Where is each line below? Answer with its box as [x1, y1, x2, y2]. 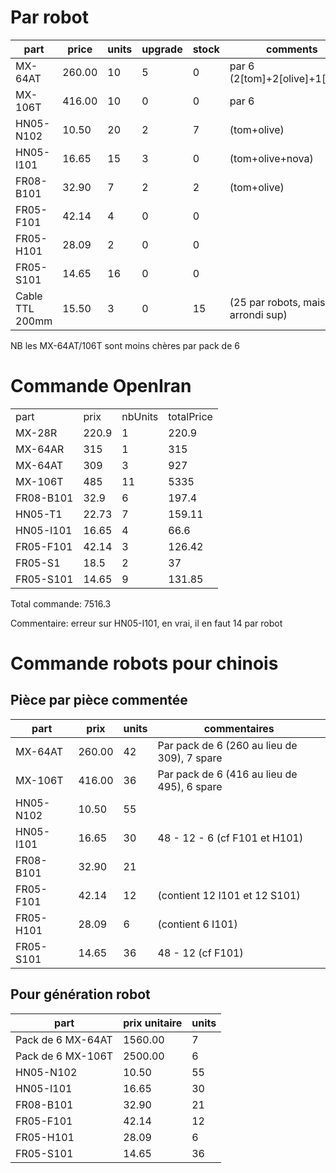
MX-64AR [15, 442, 65, 456]
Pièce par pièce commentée [10, 692, 188, 709]
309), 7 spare [157, 751, 223, 765]
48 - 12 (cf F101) [157, 946, 244, 960]
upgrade [141, 42, 183, 56]
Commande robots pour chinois [10, 652, 279, 675]
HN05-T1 [15, 507, 63, 521]
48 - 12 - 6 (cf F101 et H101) [157, 831, 304, 845]
